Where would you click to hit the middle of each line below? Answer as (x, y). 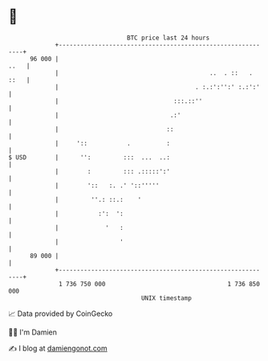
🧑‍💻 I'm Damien (33, 332)
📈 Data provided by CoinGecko (61, 314)
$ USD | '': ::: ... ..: (89, 157)
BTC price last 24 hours (169, 38)
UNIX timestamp (166, 298)
